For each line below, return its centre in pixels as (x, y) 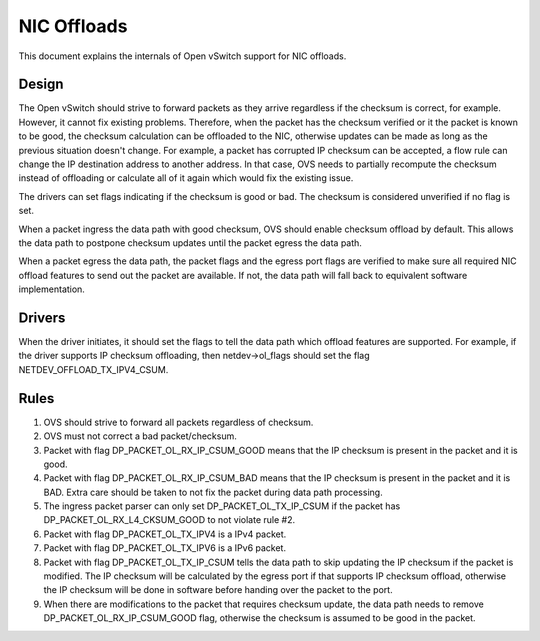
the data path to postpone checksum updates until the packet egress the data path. (190, 242)
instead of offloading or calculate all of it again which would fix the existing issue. (186, 178)
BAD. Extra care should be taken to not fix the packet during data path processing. (213, 492)
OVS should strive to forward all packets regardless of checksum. (178, 422)
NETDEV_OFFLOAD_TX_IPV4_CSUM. (93, 369)
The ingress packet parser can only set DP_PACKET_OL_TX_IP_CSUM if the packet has (222, 506)
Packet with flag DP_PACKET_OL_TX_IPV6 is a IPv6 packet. (165, 548)
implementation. (51, 289)
